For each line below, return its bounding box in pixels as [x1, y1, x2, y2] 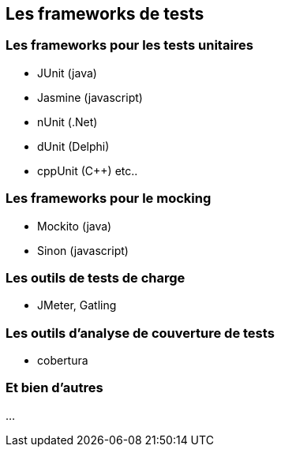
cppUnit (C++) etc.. [37, 163, 138, 178]
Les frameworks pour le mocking [6, 190, 212, 207]
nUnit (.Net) [37, 114, 98, 129]
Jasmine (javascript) [37, 90, 143, 104]
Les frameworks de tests [6, 4, 204, 24]
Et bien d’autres [6, 380, 103, 396]
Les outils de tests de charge [6, 269, 185, 286]
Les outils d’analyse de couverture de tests [6, 324, 275, 341]
